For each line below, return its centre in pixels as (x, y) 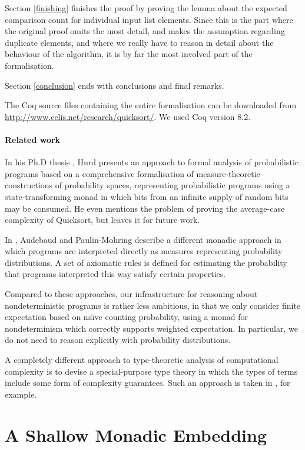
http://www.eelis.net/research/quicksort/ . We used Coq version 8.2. (128, 116)
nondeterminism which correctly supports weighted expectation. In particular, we (151, 328)
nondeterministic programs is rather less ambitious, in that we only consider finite (153, 305)
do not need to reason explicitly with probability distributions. (118, 340)
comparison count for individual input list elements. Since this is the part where (149, 19)
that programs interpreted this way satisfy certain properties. (115, 274)
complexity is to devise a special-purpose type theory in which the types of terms (151, 371)
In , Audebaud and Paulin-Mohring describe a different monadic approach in (143, 239)
